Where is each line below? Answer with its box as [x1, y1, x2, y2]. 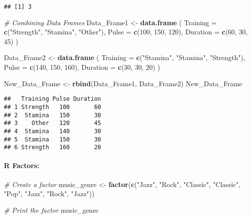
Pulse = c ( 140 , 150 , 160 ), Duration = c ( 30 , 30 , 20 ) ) [4, 62, 160, 72]
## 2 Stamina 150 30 [4, 111, 101, 119]
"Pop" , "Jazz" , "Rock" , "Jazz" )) [4, 188, 94, 199]
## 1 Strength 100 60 [4, 103, 101, 110]
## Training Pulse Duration [4, 95, 101, 103]
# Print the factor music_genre [4, 204, 99, 215]
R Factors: [4, 160, 39, 171]
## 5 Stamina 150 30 [4, 136, 101, 143]
